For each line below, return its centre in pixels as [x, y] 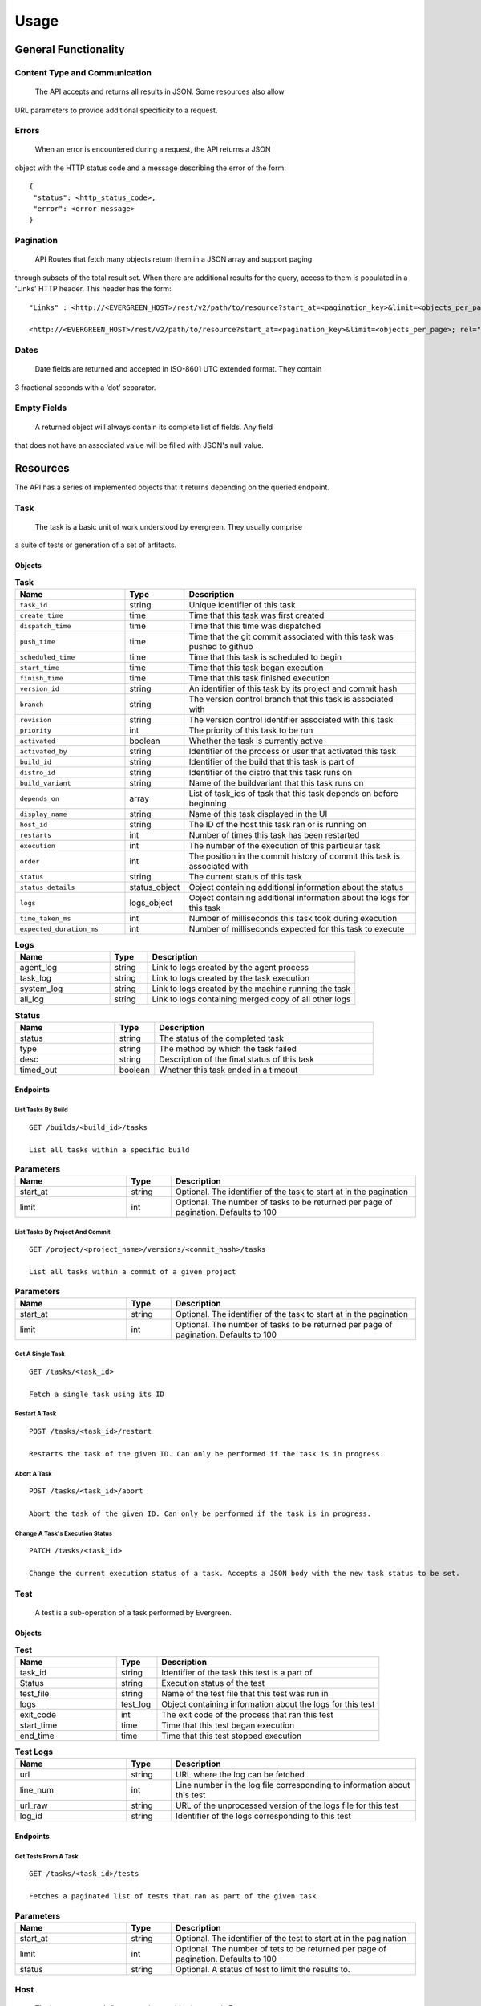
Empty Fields [41, 408]
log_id [31, 1816]
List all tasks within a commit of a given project [133, 1272]
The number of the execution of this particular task [285, 846]
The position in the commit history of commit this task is [295, 856]
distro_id [38, 772]
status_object [155, 887]
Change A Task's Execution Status [63, 1533]
